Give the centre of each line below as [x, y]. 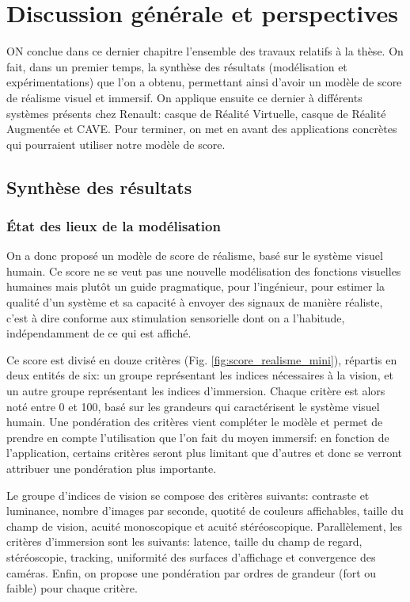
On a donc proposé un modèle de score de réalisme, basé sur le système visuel [195, 255]
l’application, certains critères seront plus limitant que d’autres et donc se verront [205, 453]
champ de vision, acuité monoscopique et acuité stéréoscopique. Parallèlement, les [204, 526]
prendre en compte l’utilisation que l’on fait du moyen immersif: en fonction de [198, 437]
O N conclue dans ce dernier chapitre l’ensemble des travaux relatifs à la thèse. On [205, 51]
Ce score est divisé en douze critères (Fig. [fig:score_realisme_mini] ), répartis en [202, 359]
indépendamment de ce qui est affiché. [99, 333]
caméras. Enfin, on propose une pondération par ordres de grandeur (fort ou [192, 572]
